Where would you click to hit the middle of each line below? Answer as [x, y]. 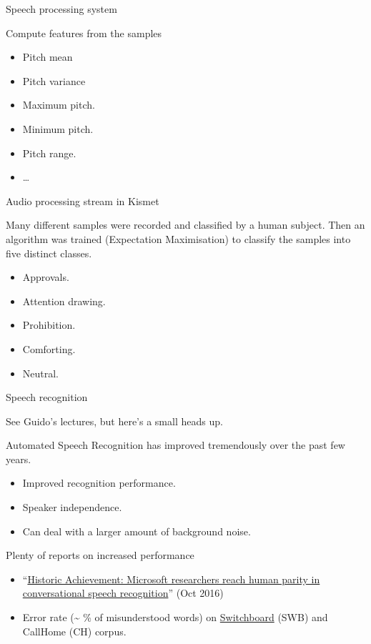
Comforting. [49, 348]
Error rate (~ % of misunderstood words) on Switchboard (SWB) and [175, 617]
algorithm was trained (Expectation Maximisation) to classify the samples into [178, 238]
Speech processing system [61, 9]
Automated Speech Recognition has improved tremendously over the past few [175, 445]
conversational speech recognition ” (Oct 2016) [123, 593]
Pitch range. [49, 153]
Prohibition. [49, 325]
